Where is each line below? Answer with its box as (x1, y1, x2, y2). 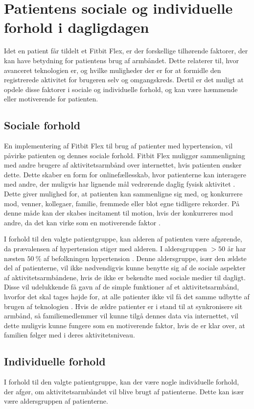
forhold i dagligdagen (4, 17, 149, 37)
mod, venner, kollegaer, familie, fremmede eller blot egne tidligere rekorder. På (4, 198, 240, 208)
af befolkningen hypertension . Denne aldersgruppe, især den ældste (43, 253, 247, 263)
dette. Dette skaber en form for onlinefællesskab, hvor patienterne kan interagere (4, 169, 246, 179)
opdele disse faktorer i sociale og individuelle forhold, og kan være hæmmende (4, 84, 238, 94)
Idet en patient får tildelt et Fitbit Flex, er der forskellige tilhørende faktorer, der (4, 46, 248, 56)
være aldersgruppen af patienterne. (4, 396, 108, 406)
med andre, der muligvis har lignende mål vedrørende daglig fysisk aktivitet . (4, 179, 235, 189)
